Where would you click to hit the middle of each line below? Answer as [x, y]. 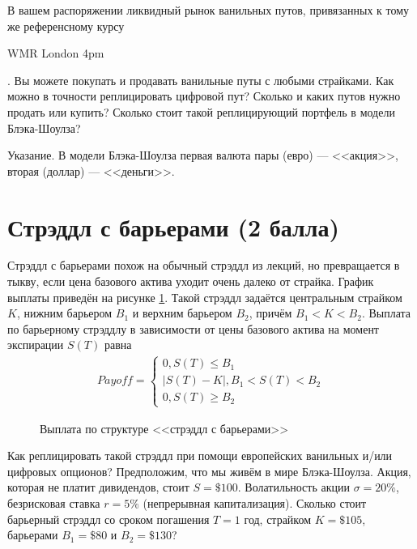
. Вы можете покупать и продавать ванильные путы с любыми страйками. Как [201, 80]
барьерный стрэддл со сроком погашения [109, 519]
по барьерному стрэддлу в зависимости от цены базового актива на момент [193, 328]
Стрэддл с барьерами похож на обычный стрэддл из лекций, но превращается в [204, 265]
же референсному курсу [66, 26]
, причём [270, 313]
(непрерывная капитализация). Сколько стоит [255, 503]
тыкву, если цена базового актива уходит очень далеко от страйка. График [191, 281]
